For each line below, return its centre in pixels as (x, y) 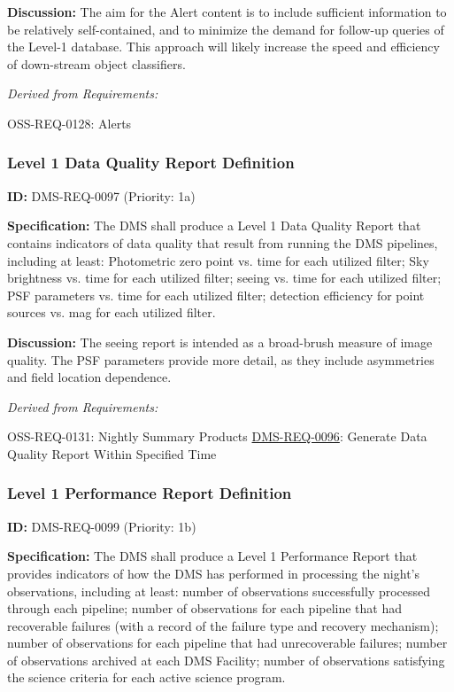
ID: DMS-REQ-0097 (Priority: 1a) (101, 195)
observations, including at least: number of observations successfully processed (219, 591)
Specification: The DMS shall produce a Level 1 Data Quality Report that (214, 225)
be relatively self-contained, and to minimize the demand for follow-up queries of (226, 29)
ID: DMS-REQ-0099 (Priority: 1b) (102, 526)
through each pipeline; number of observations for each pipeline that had (205, 608)
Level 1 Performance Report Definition (150, 493)
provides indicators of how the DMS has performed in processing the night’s (213, 573)
